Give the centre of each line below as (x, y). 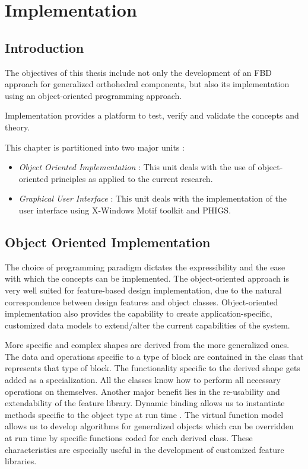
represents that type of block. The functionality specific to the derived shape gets (153, 368)
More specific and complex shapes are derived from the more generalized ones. (147, 345)
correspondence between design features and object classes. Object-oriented (142, 301)
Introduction (45, 47)
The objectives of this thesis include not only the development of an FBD (139, 72)
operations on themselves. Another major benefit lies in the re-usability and (142, 391)
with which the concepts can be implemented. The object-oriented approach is (147, 278)
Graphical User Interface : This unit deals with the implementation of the (153, 198)
